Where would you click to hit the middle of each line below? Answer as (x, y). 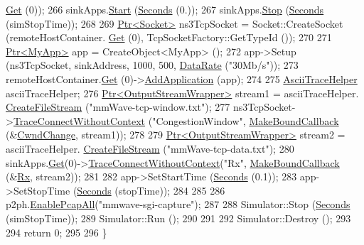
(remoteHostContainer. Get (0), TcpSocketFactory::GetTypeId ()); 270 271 (169, 37)
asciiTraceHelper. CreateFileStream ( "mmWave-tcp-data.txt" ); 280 (150, 148)
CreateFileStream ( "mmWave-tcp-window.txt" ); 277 (118, 107)
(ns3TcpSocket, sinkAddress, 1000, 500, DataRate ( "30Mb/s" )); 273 (152, 65)
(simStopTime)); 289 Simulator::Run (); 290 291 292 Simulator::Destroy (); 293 (178, 218)
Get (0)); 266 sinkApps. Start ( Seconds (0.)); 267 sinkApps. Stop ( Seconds (165, 9)
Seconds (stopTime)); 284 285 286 (151, 190)
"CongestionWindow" (198, 120)
